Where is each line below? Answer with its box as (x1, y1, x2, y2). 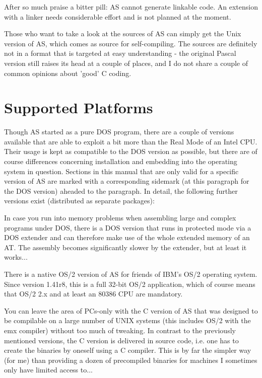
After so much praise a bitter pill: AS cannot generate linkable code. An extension (4, 2, 258, 12)
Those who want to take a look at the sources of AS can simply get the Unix (4, 28, 241, 39)
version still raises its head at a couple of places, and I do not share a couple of (4, 57, 248, 68)
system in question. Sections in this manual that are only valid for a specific (4, 166, 239, 176)
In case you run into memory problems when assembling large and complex (4, 212, 236, 223)
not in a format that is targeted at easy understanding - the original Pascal (4, 48, 236, 58)
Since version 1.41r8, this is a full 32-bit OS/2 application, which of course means (4, 278, 255, 289)
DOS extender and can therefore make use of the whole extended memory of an (4, 232, 250, 243)
